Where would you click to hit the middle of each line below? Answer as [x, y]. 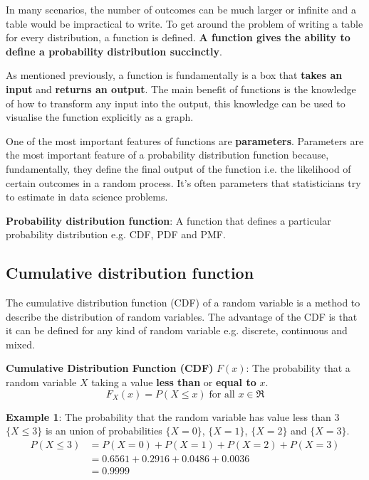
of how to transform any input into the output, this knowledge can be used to [176, 103]
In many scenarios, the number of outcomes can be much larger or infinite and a [181, 9]
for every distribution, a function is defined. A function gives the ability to [178, 37]
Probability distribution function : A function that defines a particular [168, 220]
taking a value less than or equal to [174, 382]
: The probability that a [298, 368]
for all [222, 394]
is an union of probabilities [104, 431]
